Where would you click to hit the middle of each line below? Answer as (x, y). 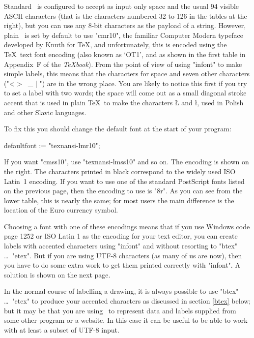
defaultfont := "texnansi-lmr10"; (52, 145)
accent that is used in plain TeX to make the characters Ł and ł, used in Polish (124, 102)
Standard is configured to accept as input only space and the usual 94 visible (122, 6)
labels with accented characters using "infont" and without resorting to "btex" (121, 246)
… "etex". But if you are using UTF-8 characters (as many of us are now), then (123, 255)
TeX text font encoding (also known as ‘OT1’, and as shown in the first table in (125, 54)
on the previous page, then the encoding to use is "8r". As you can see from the (123, 191)
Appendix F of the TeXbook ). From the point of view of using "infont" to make (123, 64)
